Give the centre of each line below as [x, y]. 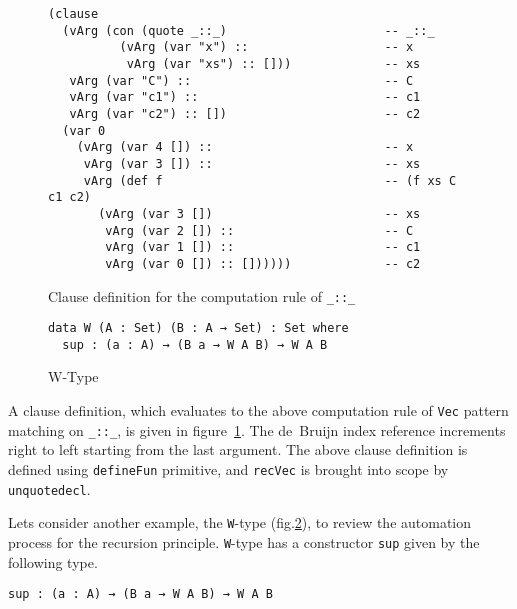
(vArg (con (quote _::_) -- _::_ [248, 30]
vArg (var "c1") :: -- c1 [245, 97]
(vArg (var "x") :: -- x [266, 47]
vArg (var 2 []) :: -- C [259, 230]
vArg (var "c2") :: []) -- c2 [245, 113]
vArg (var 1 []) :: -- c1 [263, 247]
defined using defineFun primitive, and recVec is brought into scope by [228, 468]
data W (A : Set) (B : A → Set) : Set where [198, 328]
